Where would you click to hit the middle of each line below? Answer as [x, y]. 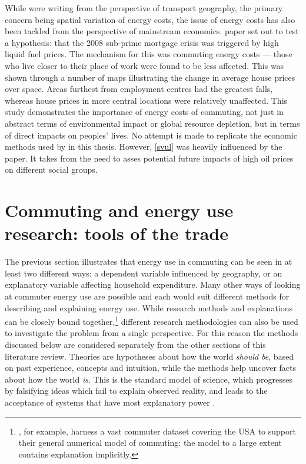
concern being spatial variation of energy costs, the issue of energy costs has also [150, 19]
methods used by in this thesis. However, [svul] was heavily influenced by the [144, 147]
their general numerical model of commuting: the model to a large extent [150, 442]
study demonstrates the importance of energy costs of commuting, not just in [144, 112]
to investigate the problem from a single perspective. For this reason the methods [152, 333]
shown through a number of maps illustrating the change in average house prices [150, 77]
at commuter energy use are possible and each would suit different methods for [147, 296]
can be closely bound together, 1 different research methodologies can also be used [152, 320]
